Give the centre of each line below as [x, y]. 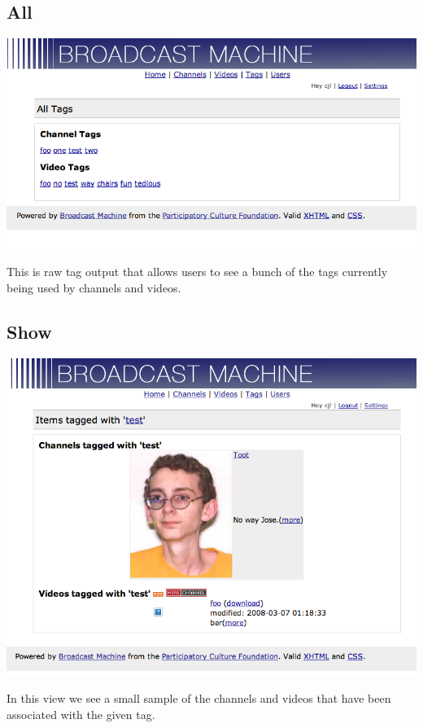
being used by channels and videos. [94, 287]
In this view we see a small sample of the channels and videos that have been [199, 698]
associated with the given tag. [81, 714]
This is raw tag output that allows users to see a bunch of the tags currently [197, 272]
